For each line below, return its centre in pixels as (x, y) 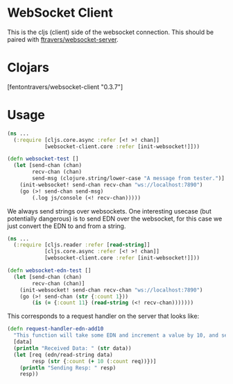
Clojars (28, 68)
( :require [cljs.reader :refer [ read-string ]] (82, 245)
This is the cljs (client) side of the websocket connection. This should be (111, 32)
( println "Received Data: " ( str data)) (72, 348)
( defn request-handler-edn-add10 (55, 329)
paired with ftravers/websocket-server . (63, 39)
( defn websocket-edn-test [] (49, 271)
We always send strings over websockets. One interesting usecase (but (109, 211)
